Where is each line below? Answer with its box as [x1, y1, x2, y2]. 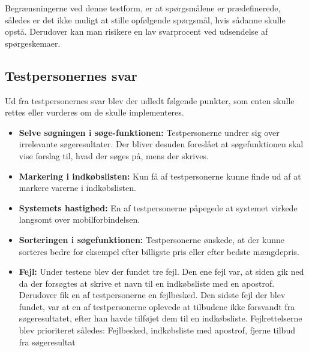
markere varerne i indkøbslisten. [19, 181, 136, 194]
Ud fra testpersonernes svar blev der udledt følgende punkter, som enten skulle [5, 94, 295, 107]
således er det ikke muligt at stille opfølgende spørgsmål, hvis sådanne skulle [5, 13, 286, 26]
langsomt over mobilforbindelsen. [19, 213, 140, 226]
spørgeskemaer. [5, 37, 61, 49]
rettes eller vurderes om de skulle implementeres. [5, 106, 184, 119]
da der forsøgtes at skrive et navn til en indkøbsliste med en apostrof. [19, 277, 275, 289]
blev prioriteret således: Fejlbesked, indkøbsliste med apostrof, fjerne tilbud [19, 324, 295, 336]
